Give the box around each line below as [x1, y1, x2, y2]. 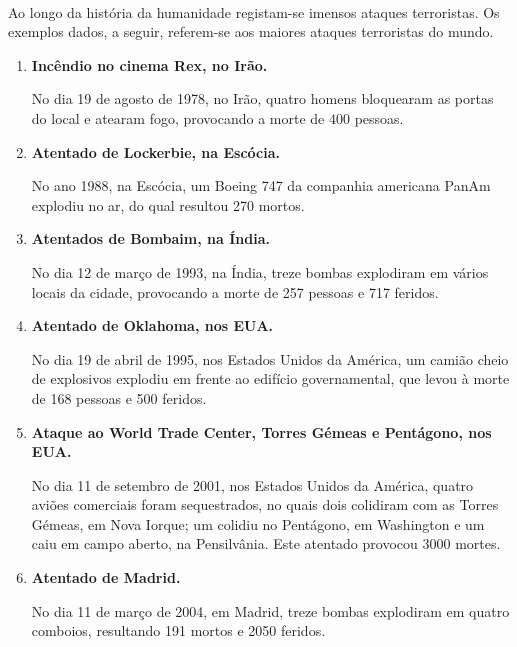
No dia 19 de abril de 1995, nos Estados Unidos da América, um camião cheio [31, 348, 509, 369]
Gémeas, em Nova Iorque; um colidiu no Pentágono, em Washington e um [31, 513, 485, 534]
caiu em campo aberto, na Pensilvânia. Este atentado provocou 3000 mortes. [31, 533, 501, 554]
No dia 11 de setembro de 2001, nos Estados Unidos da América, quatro [31, 474, 474, 495]
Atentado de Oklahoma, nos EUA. [31, 315, 274, 336]
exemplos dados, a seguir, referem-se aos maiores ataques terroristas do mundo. [8, 21, 494, 42]
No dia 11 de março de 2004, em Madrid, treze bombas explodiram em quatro [31, 600, 510, 621]
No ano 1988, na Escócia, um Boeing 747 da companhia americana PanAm [31, 175, 491, 196]
